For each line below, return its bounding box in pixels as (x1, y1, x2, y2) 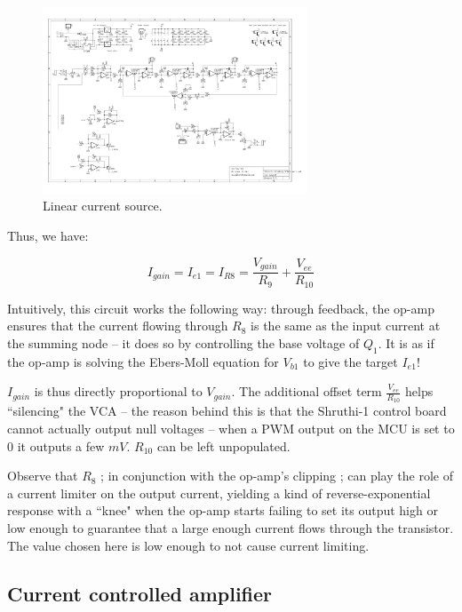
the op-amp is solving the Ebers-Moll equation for (7, 352, 279, 370)
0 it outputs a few (7, 436, 105, 455)
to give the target (303, 352, 398, 370)
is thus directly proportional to (34, 382, 203, 401)
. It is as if (378, 333, 434, 352)
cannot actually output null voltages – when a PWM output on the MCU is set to (7, 418, 455, 437)
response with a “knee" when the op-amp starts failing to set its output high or (7, 501, 438, 520)
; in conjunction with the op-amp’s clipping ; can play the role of (100, 466, 453, 485)
